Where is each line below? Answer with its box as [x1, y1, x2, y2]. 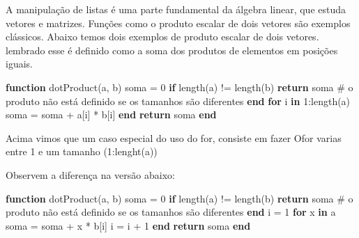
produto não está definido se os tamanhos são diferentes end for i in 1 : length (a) [6, 93, 351, 108]
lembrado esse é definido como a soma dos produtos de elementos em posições [6, 42, 338, 57]
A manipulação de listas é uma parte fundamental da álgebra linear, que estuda [6, 2, 346, 16]
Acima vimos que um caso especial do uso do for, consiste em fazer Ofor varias [6, 130, 342, 145]
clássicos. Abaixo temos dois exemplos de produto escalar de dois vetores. [6, 29, 319, 44]
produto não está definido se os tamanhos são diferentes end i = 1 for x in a [6, 205, 336, 219]
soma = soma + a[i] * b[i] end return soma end [6, 107, 217, 122]
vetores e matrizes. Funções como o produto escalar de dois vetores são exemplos [6, 15, 351, 30]
